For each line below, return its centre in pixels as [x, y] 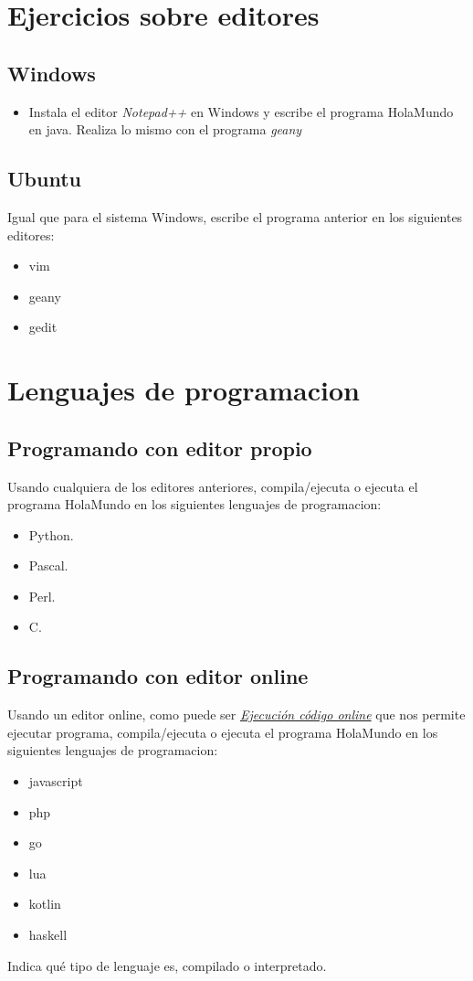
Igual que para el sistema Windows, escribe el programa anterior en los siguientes [235, 216]
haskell [48, 935]
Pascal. [48, 565]
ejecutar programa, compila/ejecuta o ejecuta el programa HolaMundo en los [223, 732]
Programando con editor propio [160, 448]
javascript [56, 781]
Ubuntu [44, 179]
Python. [51, 534]
